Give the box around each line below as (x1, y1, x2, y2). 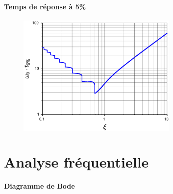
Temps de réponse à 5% (4, 1, 86, 11)
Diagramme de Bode (4, 180, 75, 191)
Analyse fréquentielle (4, 152, 149, 172)
